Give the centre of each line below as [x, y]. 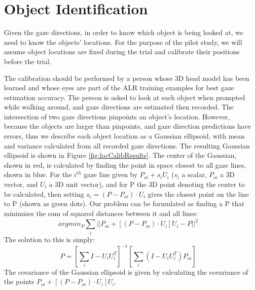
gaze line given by [110, 174]
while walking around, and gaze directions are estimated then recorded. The [119, 107]
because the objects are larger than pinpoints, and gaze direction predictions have [127, 126]
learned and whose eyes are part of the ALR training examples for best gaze [119, 88]
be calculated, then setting [44, 194]
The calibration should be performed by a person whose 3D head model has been [127, 78]
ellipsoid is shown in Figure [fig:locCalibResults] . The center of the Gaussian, [120, 155]
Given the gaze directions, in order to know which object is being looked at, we [124, 32]
